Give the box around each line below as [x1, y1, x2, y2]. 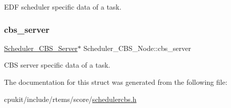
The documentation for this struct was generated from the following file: [4, 77, 227, 87]
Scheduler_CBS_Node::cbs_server [83, 42, 191, 53]
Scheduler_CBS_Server [4, 42, 78, 53]
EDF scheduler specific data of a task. [4, 2, 122, 12]
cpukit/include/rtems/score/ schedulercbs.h [4, 93, 137, 104]
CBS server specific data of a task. [4, 60, 110, 70]
